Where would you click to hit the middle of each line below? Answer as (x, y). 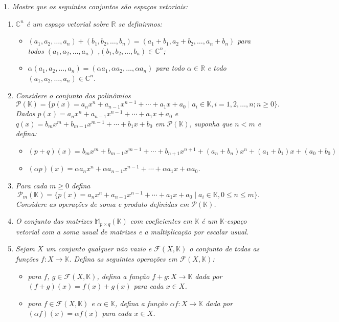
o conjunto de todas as (224, 249)
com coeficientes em (161, 221)
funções (27, 258)
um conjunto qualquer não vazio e (99, 249)
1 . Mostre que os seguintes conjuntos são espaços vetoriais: (96, 6)
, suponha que (211, 123)
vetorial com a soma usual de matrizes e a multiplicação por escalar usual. (132, 231)
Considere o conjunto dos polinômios (73, 95)
